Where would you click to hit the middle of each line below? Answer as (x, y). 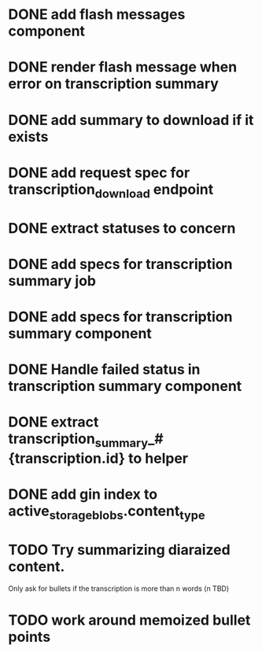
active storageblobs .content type (107, 512)
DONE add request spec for (99, 173)
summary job (52, 280)
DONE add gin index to (83, 494)
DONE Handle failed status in (104, 369)
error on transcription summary (113, 84)
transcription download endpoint (111, 191)
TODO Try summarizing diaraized (119, 550)
